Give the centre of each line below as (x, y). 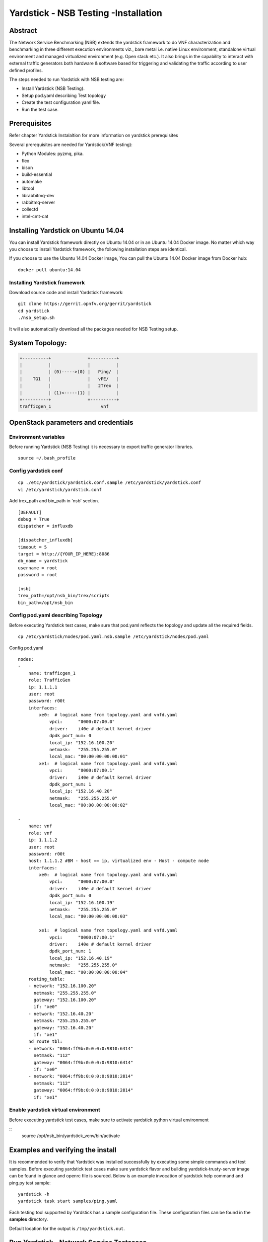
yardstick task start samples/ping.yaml (68, 1201)
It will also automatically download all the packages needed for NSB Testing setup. (94, 329)
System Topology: (38, 343)
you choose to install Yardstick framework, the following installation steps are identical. (98, 249)
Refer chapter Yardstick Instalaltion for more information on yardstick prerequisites (94, 135)
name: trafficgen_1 (52, 673)
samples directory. (29, 1219)
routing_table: (47, 979)
